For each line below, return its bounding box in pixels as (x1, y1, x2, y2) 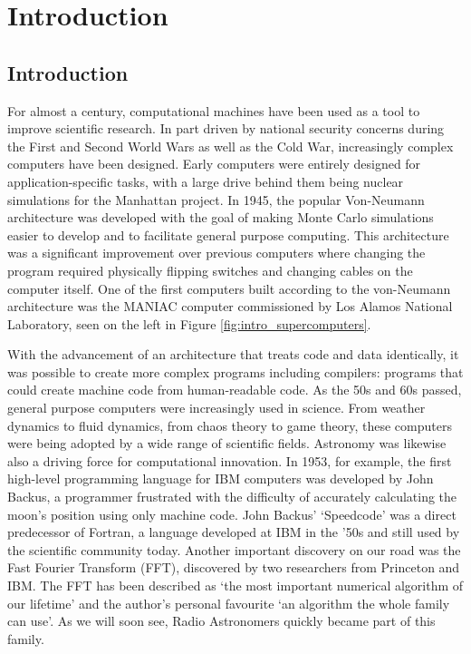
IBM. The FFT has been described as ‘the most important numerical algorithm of (7, 576, 464, 595)
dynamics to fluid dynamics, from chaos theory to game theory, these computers (7, 415, 452, 434)
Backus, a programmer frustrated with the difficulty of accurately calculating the (7, 487, 457, 506)
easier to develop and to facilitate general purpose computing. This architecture (7, 225, 449, 244)
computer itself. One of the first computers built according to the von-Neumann (7, 278, 451, 298)
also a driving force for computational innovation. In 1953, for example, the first (7, 451, 452, 470)
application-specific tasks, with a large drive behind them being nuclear (7, 171, 404, 190)
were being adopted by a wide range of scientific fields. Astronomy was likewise (7, 434, 447, 453)
